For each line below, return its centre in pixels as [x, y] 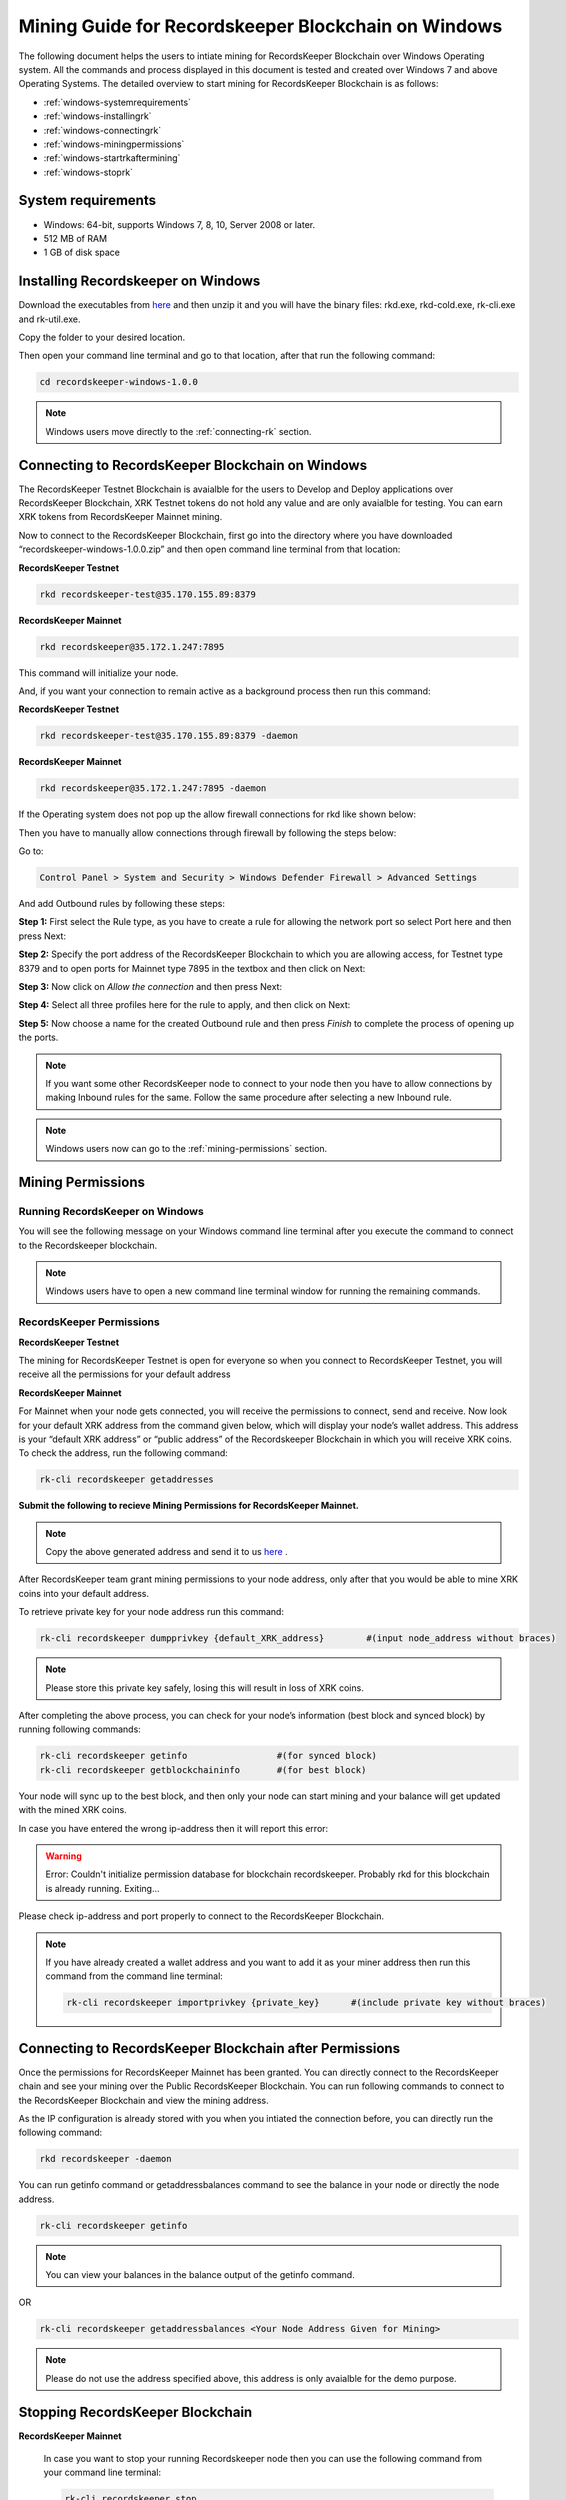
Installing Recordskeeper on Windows [139, 281]
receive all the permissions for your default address [124, 1374]
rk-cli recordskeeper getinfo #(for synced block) [208, 1756]
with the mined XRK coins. [72, 1810]
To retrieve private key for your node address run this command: [151, 1612]
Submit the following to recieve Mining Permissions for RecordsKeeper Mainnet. [188, 1506]
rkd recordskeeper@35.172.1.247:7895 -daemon [153, 788]
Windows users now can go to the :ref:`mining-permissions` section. [186, 1149]
